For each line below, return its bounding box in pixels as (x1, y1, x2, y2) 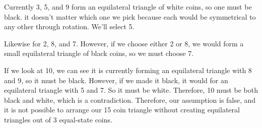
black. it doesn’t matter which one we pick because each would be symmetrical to (4, 11, 256, 22)
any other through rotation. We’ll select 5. (4, 21, 135, 32)
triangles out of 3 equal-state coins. (4, 114, 112, 124)
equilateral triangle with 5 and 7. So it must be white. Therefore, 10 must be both (4, 85, 258, 95)
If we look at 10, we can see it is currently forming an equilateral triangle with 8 (4, 65, 252, 75)
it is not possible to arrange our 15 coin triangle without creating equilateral (4, 104, 240, 115)
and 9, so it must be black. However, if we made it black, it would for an (4, 75, 228, 85)
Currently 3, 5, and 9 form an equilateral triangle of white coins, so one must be (4, 2, 252, 12)
